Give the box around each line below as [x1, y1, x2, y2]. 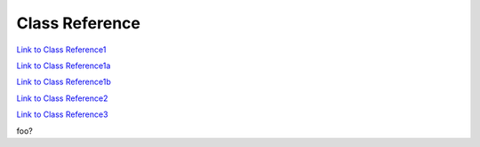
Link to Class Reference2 [16, 93, 108, 104]
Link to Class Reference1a [16, 60, 111, 71]
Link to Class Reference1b [16, 76, 111, 88]
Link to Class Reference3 [16, 109, 108, 120]
